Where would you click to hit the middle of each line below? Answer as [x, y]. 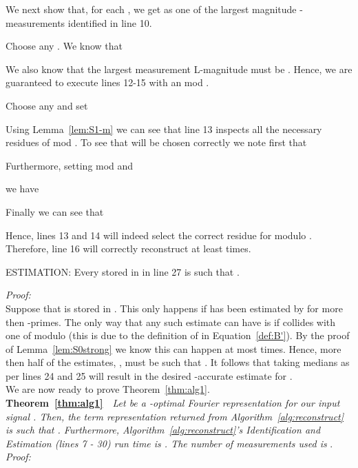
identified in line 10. [110, 22]
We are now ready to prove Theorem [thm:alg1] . [108, 389]
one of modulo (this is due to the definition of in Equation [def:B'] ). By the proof [178, 335]
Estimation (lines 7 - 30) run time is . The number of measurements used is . [169, 443]
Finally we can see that [55, 211]
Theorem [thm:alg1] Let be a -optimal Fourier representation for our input [173, 403]
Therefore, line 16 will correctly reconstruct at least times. [128, 248]
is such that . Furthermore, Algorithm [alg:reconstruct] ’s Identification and [163, 430]
